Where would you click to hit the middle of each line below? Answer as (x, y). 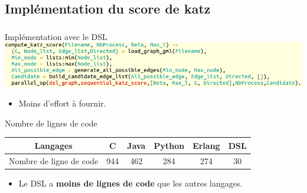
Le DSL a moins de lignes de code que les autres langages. (130, 183)
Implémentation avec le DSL (56, 36)
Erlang (206, 145)
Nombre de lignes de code (51, 123)
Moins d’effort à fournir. (62, 103)
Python (169, 145)
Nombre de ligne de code (54, 160)
